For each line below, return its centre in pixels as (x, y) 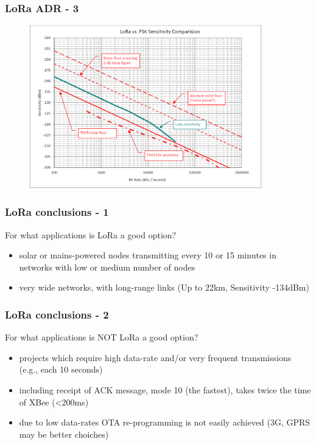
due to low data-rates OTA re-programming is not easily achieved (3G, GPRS (165, 422)
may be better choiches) (64, 434)
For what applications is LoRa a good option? (91, 234)
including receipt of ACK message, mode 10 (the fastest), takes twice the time (165, 390)
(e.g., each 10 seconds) (61, 369)
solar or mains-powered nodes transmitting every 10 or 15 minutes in (148, 255)
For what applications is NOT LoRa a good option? (102, 337)
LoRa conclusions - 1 (57, 212)
